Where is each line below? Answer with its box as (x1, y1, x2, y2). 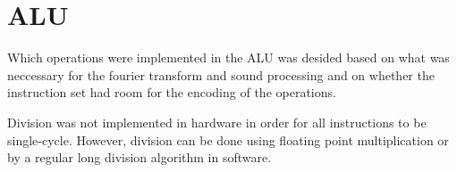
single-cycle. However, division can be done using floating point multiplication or (7, 130, 449, 149)
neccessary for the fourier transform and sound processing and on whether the (7, 65, 435, 84)
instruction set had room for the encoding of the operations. (7, 83, 336, 102)
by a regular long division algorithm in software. (7, 148, 272, 167)
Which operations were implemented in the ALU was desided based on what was (7, 48, 450, 67)
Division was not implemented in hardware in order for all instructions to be (7, 112, 427, 131)
